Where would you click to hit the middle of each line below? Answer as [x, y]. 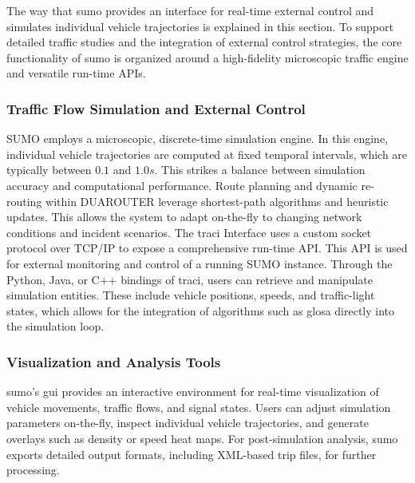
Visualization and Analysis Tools [114, 361]
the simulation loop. [55, 326]
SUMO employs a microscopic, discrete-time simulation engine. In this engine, [197, 139]
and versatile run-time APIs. [76, 73]
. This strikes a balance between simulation [260, 170]
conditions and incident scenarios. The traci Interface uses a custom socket [189, 232]
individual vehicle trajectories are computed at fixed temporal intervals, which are [207, 154]
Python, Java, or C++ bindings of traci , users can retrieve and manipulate [190, 279]
